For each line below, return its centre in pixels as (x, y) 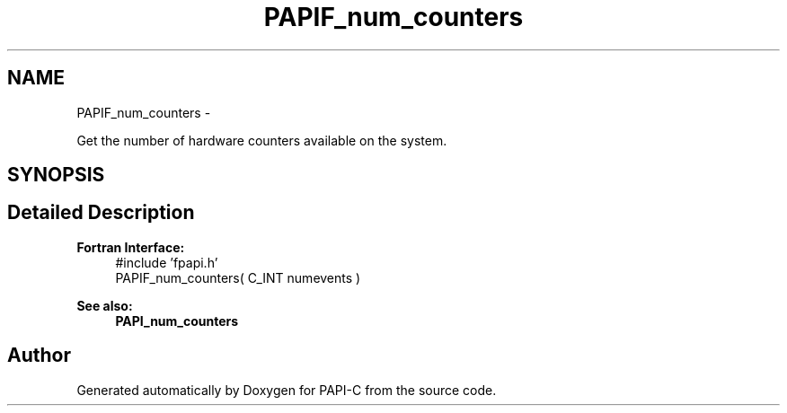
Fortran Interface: (131, 247)
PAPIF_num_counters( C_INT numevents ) (238, 277)
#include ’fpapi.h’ (167, 262)
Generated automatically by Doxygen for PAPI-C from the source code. (287, 390)
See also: (105, 305)
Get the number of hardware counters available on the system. (262, 140)
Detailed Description (101, 213)
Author (39, 356)
